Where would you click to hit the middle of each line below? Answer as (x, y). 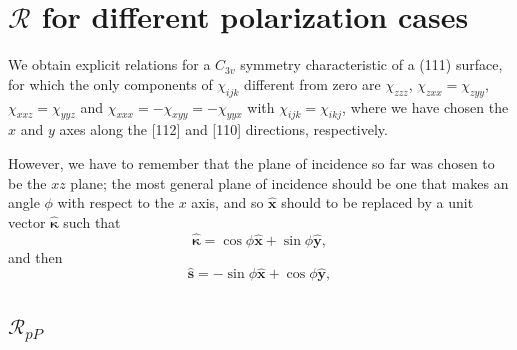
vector (27, 221)
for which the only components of (110, 83)
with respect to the (115, 202)
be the (27, 182)
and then (35, 256)
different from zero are (312, 83)
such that (92, 221)
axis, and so (227, 202)
